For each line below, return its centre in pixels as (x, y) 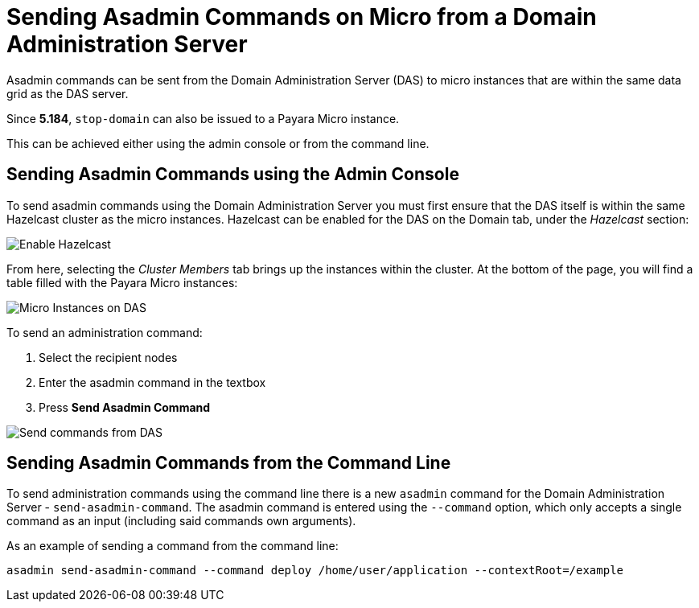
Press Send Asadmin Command (125, 407)
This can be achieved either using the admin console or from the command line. (218, 143)
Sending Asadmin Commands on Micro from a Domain (302, 17)
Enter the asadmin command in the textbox (152, 382)
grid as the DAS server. (68, 93)
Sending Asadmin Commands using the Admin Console (233, 175)
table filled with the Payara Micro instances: (122, 282)
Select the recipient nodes (108, 357)
